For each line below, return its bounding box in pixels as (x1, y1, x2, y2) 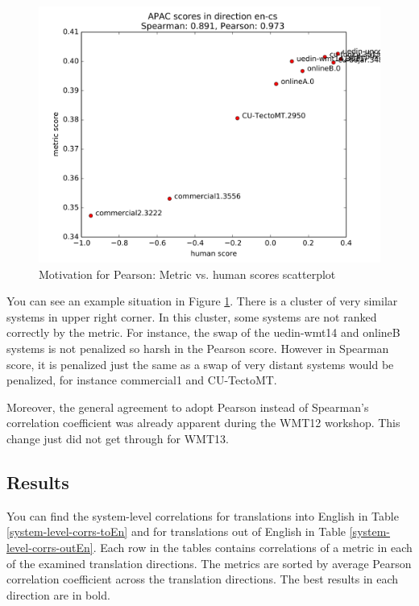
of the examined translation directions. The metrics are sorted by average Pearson (6, 554, 412, 571)
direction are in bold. (6, 586, 110, 603)
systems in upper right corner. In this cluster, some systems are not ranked (6, 308, 377, 325)
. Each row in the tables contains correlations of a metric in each (93, 538, 413, 555)
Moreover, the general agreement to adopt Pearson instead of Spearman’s (6, 398, 369, 415)
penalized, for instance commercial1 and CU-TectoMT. (6, 371, 277, 388)
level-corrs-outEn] (6, 538, 93, 555)
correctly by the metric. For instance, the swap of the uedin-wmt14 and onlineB (6, 324, 400, 341)
